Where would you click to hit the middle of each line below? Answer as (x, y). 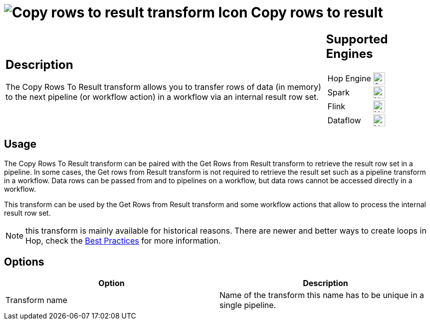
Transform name (36, 300)
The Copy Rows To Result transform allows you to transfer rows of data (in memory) (163, 87)
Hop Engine (349, 78)
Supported (357, 39)
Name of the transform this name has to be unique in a (322, 295)
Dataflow (344, 120)
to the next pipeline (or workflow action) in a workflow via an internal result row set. (162, 97)
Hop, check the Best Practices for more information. (123, 240)
